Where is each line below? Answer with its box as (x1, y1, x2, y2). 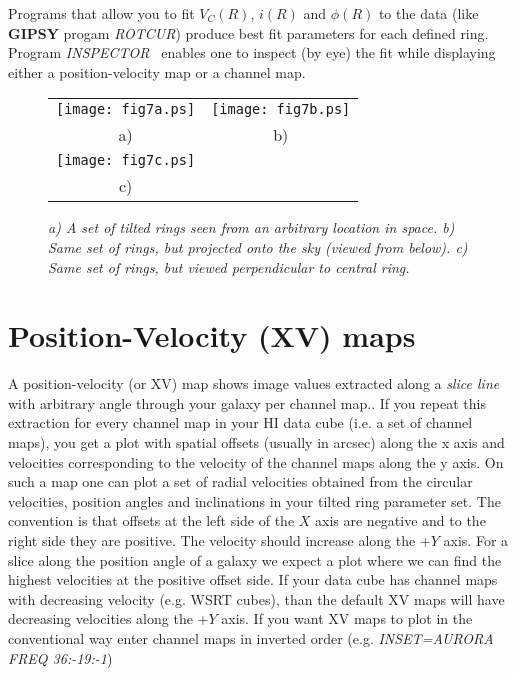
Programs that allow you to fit (8, 3, 195, 23)
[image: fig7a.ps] (56, 101, 196, 118)
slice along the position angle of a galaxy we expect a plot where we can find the (8, 549, 502, 570)
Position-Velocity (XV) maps (8, 315, 416, 356)
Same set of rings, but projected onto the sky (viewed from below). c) (48, 236, 468, 257)
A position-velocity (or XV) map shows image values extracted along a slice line (8, 373, 500, 394)
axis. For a (443, 530, 509, 551)
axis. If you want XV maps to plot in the (221, 608, 473, 629)
